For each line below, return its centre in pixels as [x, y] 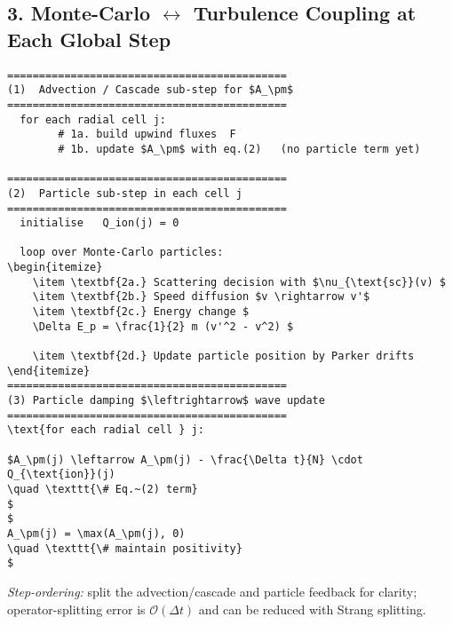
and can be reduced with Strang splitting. [312, 609]
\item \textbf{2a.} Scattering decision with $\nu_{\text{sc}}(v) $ [239, 282]
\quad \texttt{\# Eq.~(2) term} [103, 489]
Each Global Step [89, 39]
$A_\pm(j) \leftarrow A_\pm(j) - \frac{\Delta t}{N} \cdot [185, 459]
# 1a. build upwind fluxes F [147, 134]
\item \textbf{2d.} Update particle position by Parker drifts [223, 356]
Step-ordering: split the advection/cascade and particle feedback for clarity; [212, 591]
